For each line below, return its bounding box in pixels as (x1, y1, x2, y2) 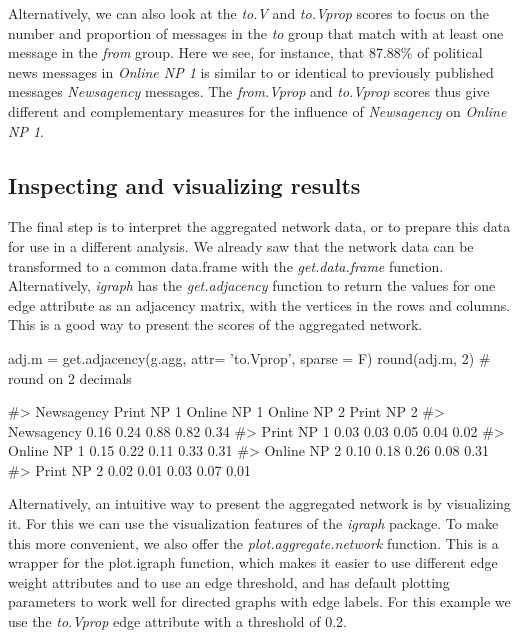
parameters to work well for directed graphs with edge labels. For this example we (8, 591, 511, 612)
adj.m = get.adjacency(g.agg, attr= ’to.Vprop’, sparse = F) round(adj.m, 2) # (8, 347, 491, 368)
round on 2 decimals (8, 367, 132, 388)
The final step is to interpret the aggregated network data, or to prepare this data (8, 216, 511, 237)
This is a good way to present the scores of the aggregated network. (8, 314, 423, 335)
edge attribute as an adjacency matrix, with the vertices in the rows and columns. (8, 294, 511, 315)
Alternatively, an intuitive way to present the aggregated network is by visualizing (8, 493, 511, 514)
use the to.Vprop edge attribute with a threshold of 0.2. (8, 611, 347, 632)
